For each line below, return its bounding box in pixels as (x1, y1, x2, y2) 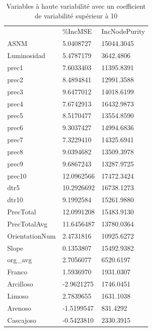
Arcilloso (7, 279, 33, 289)
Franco (7, 267, 28, 277)
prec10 (7, 170, 27, 181)
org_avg (7, 255, 32, 265)
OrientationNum (7, 230, 56, 241)
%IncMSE (62, 26, 92, 36)
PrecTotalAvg (7, 218, 48, 228)
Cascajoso (7, 315, 37, 325)
